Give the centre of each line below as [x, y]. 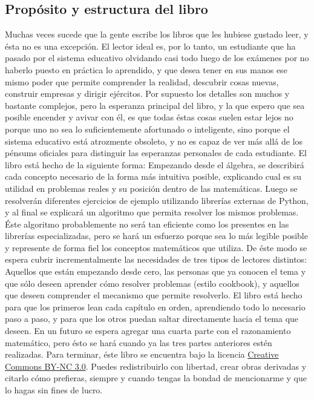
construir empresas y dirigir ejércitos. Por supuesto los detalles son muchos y [147, 93]
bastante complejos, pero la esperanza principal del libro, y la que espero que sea [155, 105]
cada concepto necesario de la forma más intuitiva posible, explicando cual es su [153, 176]
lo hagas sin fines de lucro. [54, 390]
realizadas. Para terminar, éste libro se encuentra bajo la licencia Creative [142, 354]
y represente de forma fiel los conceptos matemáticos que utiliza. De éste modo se [156, 247]
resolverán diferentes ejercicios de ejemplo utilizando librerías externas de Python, [157, 200]
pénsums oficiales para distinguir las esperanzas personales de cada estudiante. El [156, 153]
